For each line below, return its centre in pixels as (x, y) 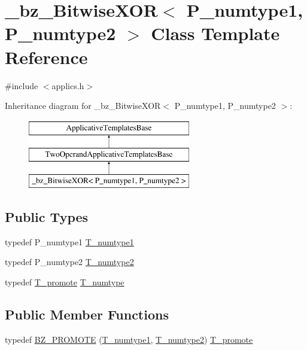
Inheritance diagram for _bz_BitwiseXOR (83, 106)
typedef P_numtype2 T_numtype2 (69, 262)
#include (22, 85)
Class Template (215, 33)
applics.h (68, 85)
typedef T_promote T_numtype (65, 282)
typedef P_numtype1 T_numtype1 (69, 241)
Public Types (47, 217)
